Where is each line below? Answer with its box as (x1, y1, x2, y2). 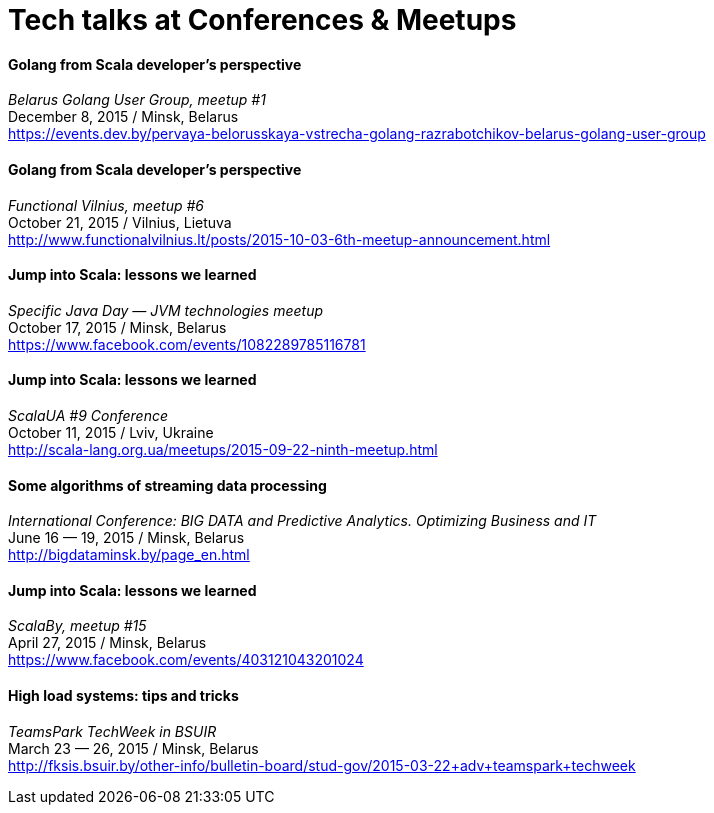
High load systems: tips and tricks (8, 687, 239, 705)
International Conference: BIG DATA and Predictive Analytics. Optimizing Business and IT (8, 512, 597, 530)
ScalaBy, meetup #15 (8, 617, 147, 635)
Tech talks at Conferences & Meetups (8, 3, 517, 37)
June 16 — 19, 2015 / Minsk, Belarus (8, 529, 245, 547)
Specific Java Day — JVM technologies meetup (8, 301, 324, 319)
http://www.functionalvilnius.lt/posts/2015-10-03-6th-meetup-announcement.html (8, 230, 551, 248)
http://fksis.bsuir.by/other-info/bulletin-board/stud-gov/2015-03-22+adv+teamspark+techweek (8, 756, 636, 774)
